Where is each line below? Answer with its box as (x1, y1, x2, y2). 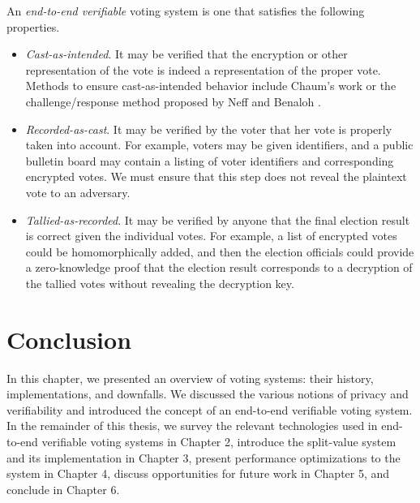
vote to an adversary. (25, 183, 131, 200)
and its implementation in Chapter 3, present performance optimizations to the (6, 449, 401, 466)
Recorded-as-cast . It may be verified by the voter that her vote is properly (25, 120, 392, 137)
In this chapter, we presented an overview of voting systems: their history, (6, 369, 374, 386)
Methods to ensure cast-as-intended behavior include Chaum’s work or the (25, 77, 396, 94)
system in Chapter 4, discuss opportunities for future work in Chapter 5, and (6, 465, 390, 482)
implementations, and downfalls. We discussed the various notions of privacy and (6, 385, 409, 402)
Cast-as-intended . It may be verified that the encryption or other (25, 45, 348, 62)
